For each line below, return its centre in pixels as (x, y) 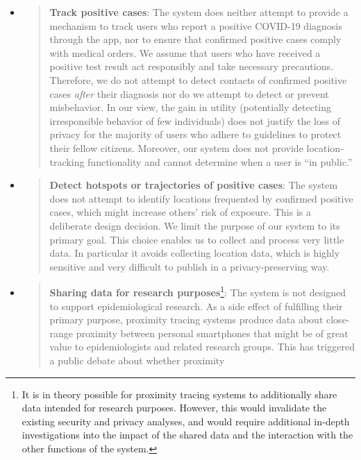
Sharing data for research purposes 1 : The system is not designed (198, 291)
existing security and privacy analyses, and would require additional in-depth (186, 421)
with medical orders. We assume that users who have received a (185, 52)
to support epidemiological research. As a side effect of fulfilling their (196, 306)
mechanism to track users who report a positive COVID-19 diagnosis (196, 25)
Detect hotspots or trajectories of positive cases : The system (194, 185)
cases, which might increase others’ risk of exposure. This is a (180, 212)
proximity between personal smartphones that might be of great (212, 333)
